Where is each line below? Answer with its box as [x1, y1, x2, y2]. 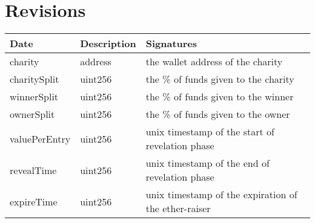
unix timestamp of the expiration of [145, 187, 297, 202]
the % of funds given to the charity [145, 72, 294, 86]
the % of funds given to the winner [145, 89, 294, 104]
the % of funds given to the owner [145, 107, 290, 121]
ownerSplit [10, 107, 55, 121]
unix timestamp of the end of [145, 156, 270, 170]
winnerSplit [10, 89, 59, 104]
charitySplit [10, 72, 59, 86]
